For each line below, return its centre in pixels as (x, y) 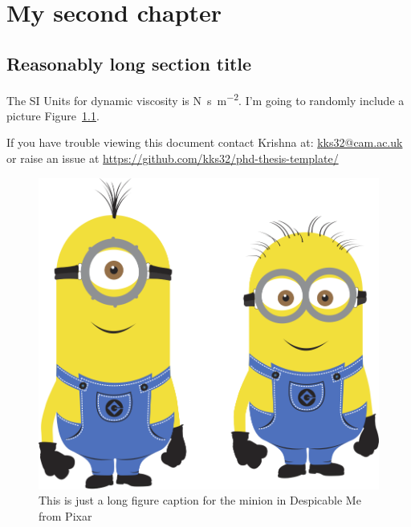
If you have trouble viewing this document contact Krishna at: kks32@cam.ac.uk (205, 142)
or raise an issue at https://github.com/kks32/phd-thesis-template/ (173, 158)
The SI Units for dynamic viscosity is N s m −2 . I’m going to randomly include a (205, 99)
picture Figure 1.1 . (53, 115)
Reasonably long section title (129, 63)
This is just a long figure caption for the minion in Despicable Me (200, 500)
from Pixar (65, 515)
